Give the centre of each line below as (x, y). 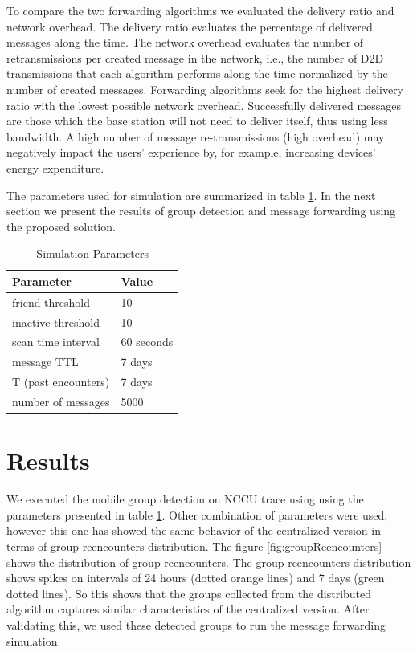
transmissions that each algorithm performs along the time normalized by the (197, 73)
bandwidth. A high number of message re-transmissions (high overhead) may (196, 136)
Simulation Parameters (92, 253)
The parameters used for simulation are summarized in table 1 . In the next (191, 195)
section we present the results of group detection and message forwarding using (201, 211)
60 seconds (147, 342)
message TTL (45, 362)
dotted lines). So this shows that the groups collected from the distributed (189, 593)
